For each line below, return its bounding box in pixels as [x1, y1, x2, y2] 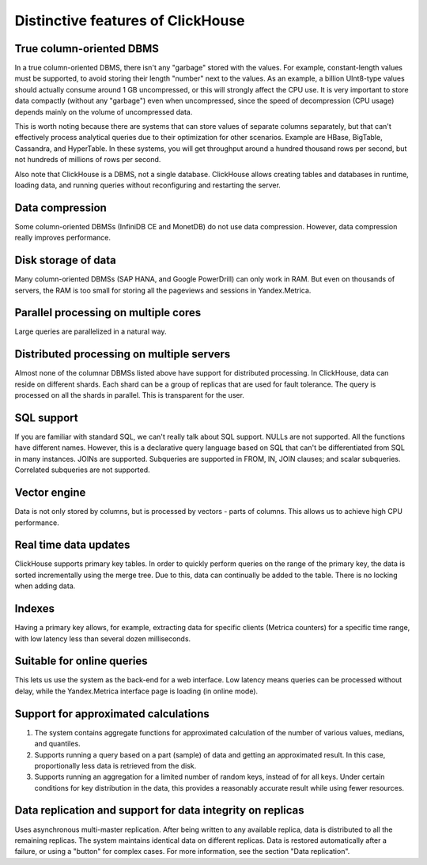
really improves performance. [14, 233, 111, 243]
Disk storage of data [14, 254, 116, 267]
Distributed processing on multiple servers [14, 348, 231, 361]
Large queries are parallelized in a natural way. [14, 327, 167, 336]
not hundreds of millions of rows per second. [14, 155, 161, 164]
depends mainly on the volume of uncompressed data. [14, 107, 193, 116]
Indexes [14, 602, 55, 616]
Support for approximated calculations [14, 707, 210, 720]
